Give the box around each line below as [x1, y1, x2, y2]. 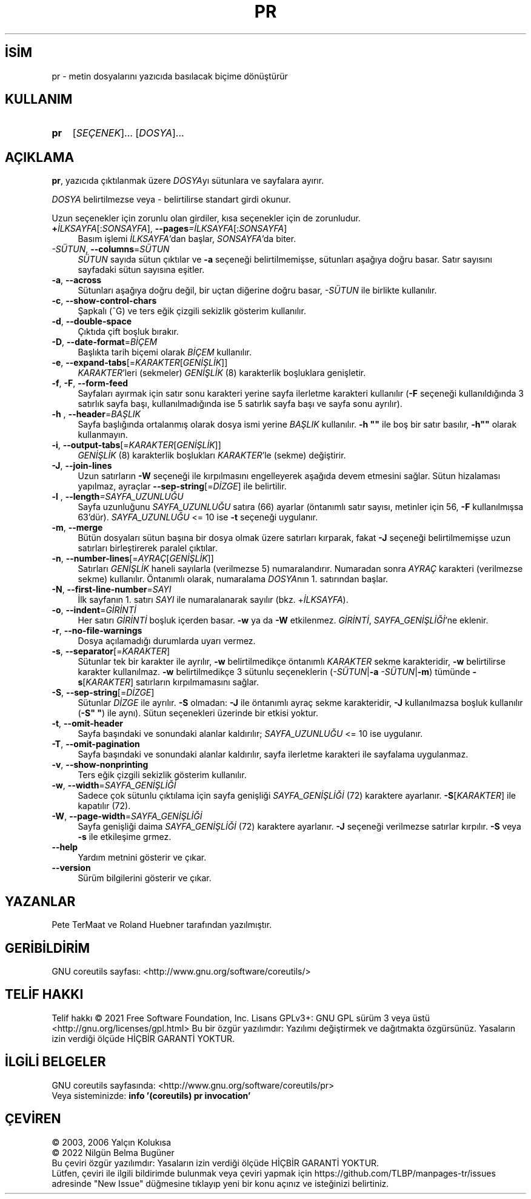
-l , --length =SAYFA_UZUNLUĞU [52, 491, 184, 502]
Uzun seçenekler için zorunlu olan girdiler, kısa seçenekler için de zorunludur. [52, 213, 361, 224]
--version [52, 862, 91, 873]
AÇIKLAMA [5, 149, 75, 165]
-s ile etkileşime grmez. [78, 831, 172, 842]
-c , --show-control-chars [52, 295, 157, 306]
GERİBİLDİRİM [5, 940, 90, 956]
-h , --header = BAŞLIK [52, 409, 141, 420]
